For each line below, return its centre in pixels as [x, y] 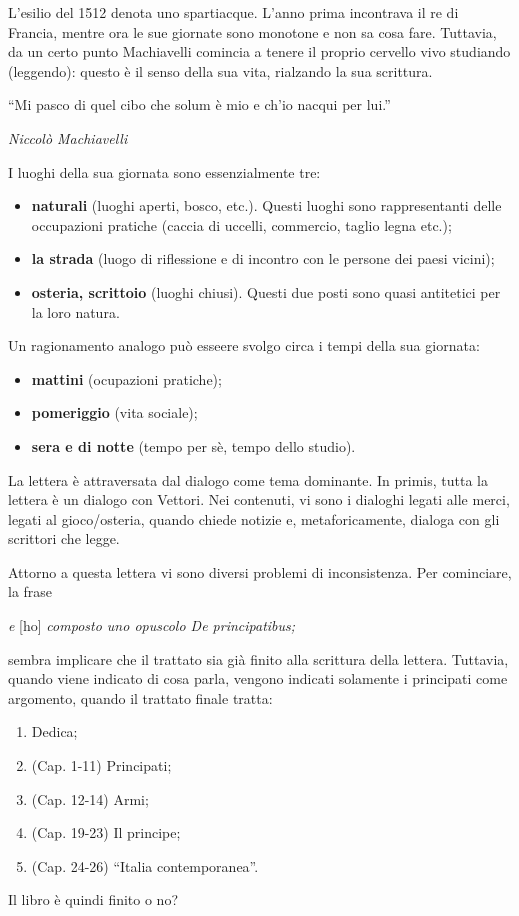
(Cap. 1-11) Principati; [101, 765]
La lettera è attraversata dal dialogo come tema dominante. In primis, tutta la [248, 479]
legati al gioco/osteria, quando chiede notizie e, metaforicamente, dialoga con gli [254, 518]
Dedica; [54, 731]
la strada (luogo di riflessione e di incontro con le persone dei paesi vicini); [263, 258]
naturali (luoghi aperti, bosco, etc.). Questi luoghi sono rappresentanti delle [266, 205]
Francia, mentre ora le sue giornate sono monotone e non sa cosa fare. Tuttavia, [252, 31]
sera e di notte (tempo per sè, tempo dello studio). [193, 445]
